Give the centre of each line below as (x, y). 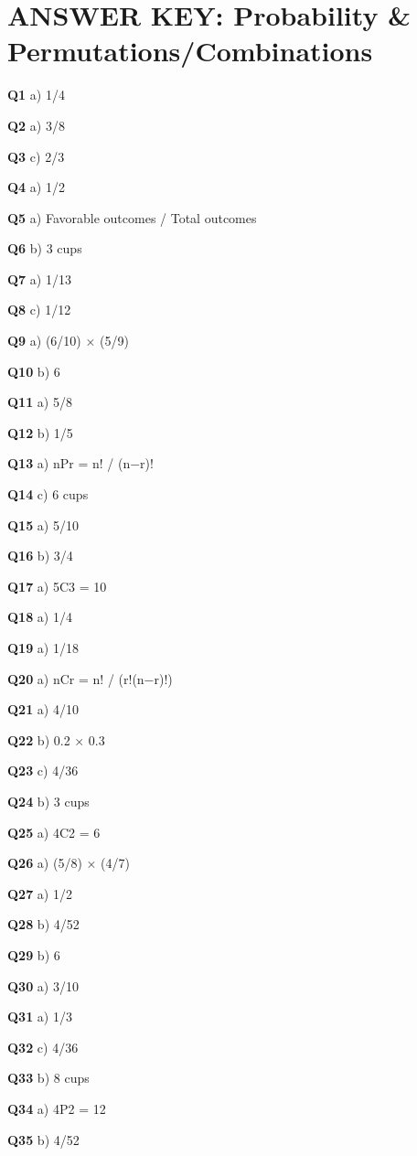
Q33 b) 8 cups (48, 1078)
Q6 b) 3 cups (45, 248)
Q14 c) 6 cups (48, 494)
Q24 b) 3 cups (48, 801)
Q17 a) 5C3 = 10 (57, 586)
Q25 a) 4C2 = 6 (54, 832)
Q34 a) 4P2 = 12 (57, 1108)
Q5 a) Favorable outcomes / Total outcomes (132, 217)
